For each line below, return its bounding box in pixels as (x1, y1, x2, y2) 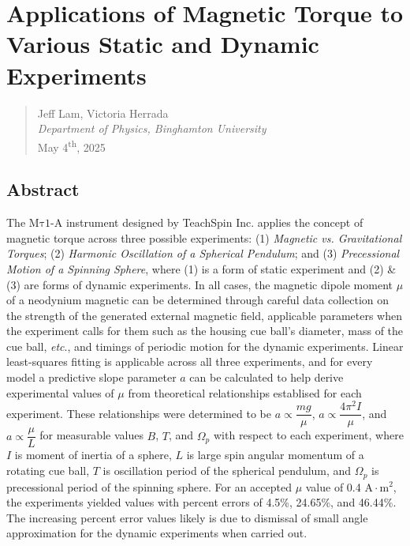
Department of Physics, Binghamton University (37, 120, 266, 137)
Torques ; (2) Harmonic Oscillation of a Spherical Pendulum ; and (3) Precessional (6, 245, 400, 262)
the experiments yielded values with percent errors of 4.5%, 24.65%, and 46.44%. (6, 494, 397, 510)
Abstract (6, 177, 80, 201)
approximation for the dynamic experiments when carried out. (6, 525, 307, 541)
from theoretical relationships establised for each (128, 384, 362, 401)
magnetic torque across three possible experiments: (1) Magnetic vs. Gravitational (6, 229, 402, 246)
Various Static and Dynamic (6, 28, 319, 60)
